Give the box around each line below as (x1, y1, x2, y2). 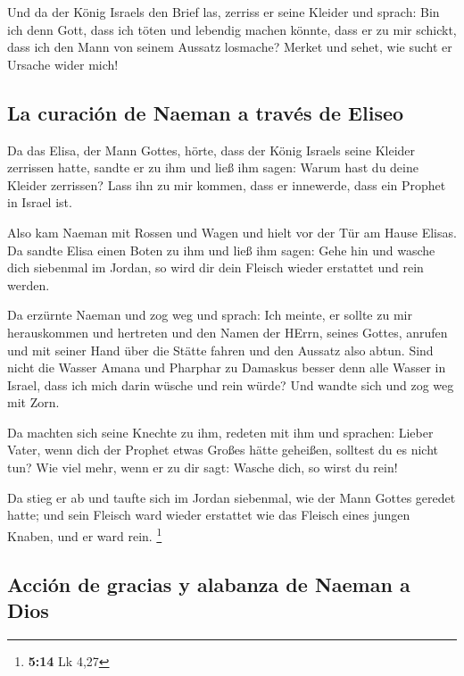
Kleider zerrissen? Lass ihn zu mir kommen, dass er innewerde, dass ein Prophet (7, 175, 446, 194)
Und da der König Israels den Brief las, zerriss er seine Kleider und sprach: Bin (7, 3, 440, 21)
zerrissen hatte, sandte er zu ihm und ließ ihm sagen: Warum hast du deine (7, 158, 418, 177)
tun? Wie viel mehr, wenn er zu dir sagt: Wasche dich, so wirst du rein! (7, 458, 398, 477)
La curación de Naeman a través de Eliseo (7, 98, 404, 126)
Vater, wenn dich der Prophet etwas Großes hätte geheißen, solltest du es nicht (7, 440, 439, 459)
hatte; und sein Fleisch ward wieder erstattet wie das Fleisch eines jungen (7, 505, 410, 524)
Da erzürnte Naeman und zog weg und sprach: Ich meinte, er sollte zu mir (7, 305, 412, 324)
